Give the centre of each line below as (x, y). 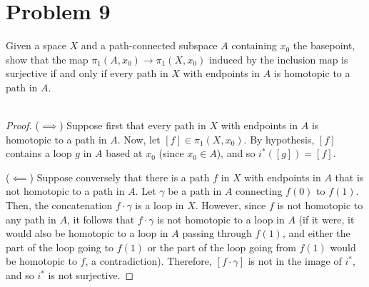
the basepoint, (324, 45)
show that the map (47, 59)
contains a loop (39, 153)
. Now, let (139, 139)
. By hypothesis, (279, 139)
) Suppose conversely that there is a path (120, 177)
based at (124, 153)
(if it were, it (327, 219)
